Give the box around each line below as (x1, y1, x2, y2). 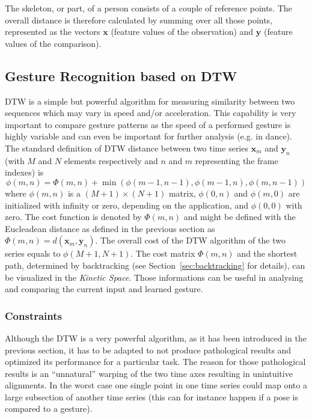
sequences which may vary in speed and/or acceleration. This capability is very (5, 106, 296, 119)
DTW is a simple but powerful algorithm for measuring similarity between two (5, 94, 295, 107)
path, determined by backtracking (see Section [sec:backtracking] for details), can (5, 258, 305, 271)
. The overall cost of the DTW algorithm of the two (95, 234, 286, 246)
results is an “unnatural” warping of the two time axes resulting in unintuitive (5, 367, 293, 379)
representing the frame (195, 154, 278, 167)
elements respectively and (64, 154, 158, 167)
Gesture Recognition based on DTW (5, 66, 237, 85)
